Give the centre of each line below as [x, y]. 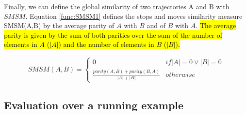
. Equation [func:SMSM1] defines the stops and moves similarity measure [134, 16]
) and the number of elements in [106, 44]
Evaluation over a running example [94, 105]
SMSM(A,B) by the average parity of [59, 25]
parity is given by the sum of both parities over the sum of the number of [113, 35]
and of [156, 25]
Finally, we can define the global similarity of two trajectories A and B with [117, 6]
